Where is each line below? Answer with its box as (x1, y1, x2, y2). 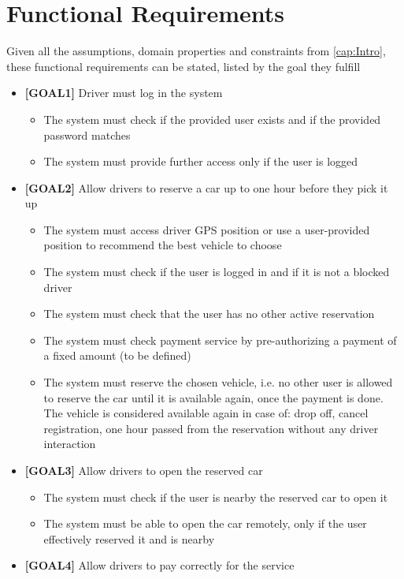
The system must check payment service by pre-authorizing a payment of (43, 331, 397, 348)
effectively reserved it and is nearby (43, 530, 215, 547)
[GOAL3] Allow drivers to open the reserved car (24, 462, 263, 478)
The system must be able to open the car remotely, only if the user (43, 515, 367, 532)
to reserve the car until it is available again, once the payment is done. (43, 389, 384, 405)
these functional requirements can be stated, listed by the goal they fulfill (6, 58, 361, 74)
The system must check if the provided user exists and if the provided (43, 110, 381, 127)
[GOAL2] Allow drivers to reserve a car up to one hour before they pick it (24, 179, 388, 196)
